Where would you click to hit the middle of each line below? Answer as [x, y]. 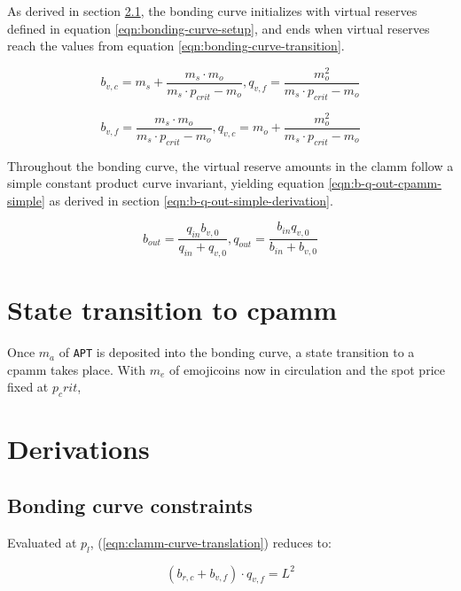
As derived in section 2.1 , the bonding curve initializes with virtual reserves [212, 11]
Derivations [78, 449]
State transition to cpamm [172, 310]
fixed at [28, 387]
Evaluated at [42, 542]
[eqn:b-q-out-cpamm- [385, 183]
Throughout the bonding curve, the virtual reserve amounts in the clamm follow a [230, 165]
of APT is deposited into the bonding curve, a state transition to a [237, 352]
